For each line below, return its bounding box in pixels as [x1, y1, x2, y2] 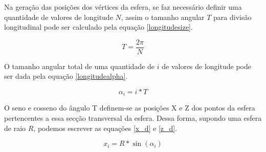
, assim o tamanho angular [121, 11, 205, 22]
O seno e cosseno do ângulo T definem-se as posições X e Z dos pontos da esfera [4, 102, 255, 113]
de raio [4, 122, 26, 133]
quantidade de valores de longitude [4, 11, 113, 22]
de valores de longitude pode [162, 60, 251, 71]
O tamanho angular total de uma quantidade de [4, 60, 155, 71]
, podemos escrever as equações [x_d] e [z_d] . [33, 122, 178, 133]
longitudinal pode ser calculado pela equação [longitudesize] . [4, 21, 193, 32]
